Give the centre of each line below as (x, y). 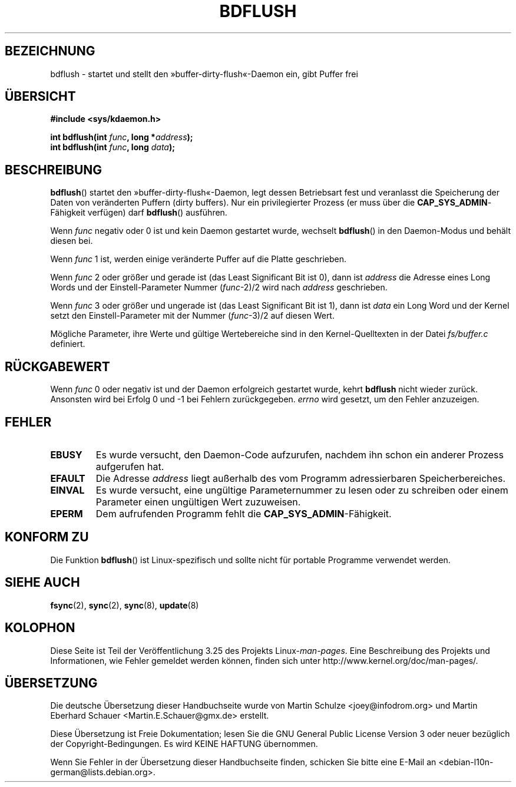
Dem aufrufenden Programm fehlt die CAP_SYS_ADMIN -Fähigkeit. (244, 513)
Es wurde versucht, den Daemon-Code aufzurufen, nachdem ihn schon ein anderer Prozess (300, 454)
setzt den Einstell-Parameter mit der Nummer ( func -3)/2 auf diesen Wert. (192, 316)
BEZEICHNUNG (50, 51)
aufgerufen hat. (130, 466)
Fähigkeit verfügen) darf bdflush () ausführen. (139, 213)
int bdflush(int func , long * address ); (122, 137)
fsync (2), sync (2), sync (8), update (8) (125, 605)
